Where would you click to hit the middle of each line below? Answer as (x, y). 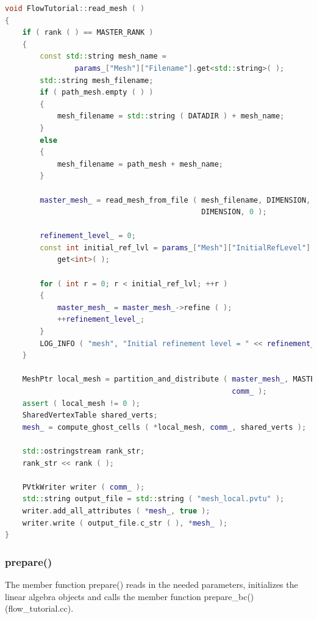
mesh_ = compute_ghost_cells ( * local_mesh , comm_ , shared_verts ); (164, 427)
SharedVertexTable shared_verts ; (90, 415)
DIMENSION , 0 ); (234, 212)
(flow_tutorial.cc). (39, 608)
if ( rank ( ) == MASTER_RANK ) (88, 33)
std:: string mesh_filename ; (97, 80)
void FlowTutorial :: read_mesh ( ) (75, 9)
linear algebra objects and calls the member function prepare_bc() (130, 596)
